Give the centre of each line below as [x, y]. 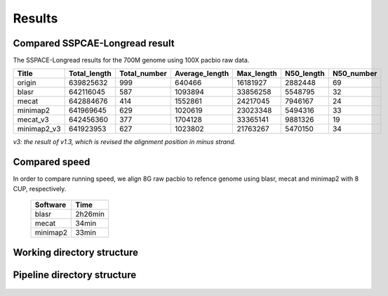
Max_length [257, 74]
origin [27, 83]
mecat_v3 [33, 120]
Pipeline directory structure [75, 275]
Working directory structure [76, 252]
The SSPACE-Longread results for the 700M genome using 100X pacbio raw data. [131, 60]
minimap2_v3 [39, 129]
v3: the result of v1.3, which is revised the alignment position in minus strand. [125, 142]
